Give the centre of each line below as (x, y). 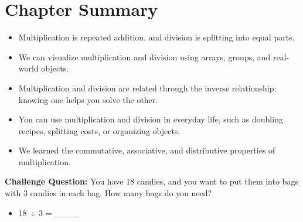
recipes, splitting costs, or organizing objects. (99, 130)
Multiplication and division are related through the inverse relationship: (147, 88)
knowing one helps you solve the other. (88, 99)
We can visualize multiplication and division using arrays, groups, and (144, 57)
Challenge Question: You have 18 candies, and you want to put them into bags (151, 181)
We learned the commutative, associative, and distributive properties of (147, 150)
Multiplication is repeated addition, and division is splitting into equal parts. (156, 37)
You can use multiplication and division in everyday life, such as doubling (151, 119)
